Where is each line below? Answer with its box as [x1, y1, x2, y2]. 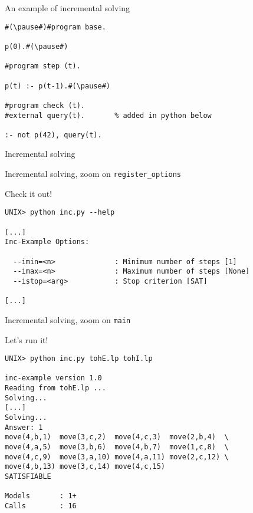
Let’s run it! [5, 333, 48, 346]
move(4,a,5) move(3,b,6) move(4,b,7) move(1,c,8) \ [5, 443, 229, 452]
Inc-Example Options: [5, 238, 90, 246]
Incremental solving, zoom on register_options [5, 167, 181, 180]
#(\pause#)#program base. [5, 22, 106, 31]
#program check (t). [5, 101, 86, 110]
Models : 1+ [5, 492, 77, 501]
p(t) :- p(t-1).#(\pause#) [5, 81, 110, 90]
